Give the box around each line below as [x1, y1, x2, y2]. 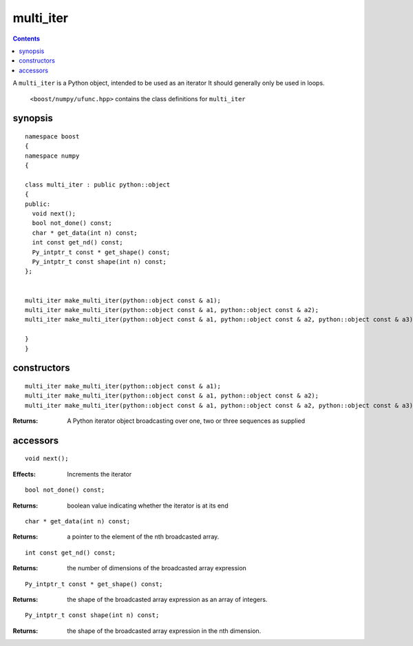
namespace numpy [25, 152, 80, 160]
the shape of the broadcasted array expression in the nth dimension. [67, 627, 262, 635]
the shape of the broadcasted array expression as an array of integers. [67, 596, 268, 603]
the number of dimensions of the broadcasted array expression [67, 564, 247, 572]
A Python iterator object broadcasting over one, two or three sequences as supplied [67, 417, 306, 425]
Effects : [12, 470, 36, 478]
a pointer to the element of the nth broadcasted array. [67, 532, 220, 541]
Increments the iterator [67, 470, 132, 478]
